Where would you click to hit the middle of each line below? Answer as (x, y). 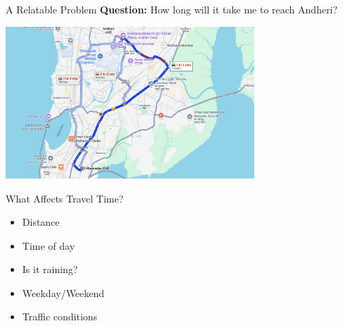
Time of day (49, 245)
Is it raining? (50, 269)
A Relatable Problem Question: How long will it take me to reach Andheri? (172, 9)
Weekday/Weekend (63, 292)
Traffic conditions (60, 316)
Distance (41, 222)
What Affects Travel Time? (65, 198)
